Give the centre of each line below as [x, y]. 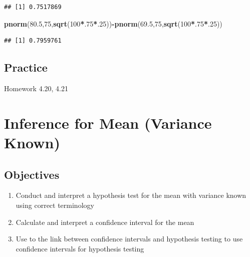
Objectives [32, 174]
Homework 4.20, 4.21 [36, 88]
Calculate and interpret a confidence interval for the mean [105, 222]
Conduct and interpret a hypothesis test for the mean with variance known [131, 195]
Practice [26, 67]
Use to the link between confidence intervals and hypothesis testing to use [129, 239]
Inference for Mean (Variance [108, 122]
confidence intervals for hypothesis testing [80, 248]
